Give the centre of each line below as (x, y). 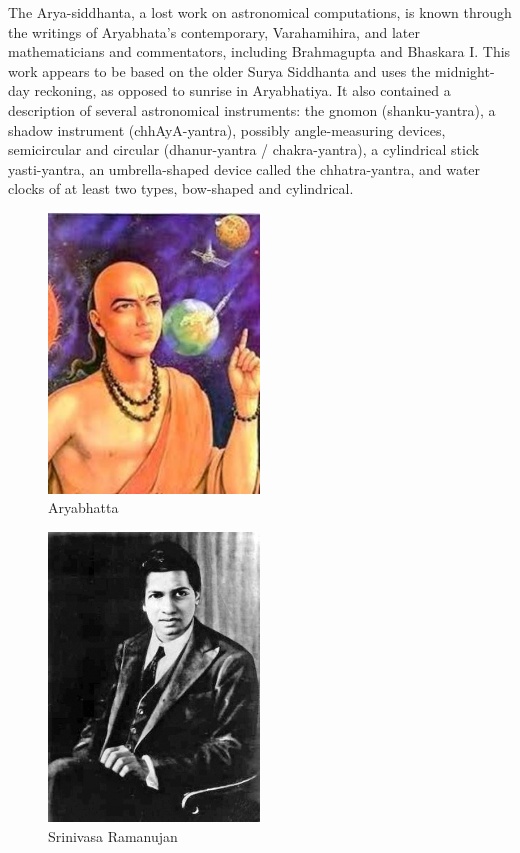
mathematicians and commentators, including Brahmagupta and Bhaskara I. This (259, 51)
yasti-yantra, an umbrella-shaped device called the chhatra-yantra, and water (244, 168)
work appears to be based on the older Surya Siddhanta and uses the (219, 70)
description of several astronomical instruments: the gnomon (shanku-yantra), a (252, 109)
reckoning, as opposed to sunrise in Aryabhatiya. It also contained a (242, 90)
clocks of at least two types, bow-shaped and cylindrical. (181, 188)
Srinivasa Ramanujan (113, 835)
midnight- (465, 70)
